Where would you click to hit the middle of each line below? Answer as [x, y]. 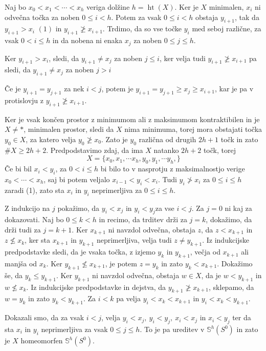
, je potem [121, 264]
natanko [166, 150]
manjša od [21, 264]
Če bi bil [18, 169]
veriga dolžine [108, 7]
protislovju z [24, 100]
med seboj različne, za [227, 28]
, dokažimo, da [229, 219]
